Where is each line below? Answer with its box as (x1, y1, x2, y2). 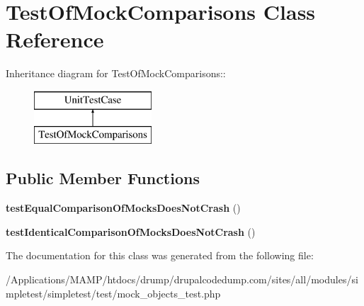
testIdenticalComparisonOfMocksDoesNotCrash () (6, 224, 256, 239)
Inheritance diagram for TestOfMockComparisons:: (6, 66, 226, 81)
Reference (6, 25, 104, 54)
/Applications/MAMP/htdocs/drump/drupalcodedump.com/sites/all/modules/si (6, 272, 358, 287)
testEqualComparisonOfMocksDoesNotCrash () (6, 200, 241, 215)
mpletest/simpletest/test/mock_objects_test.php (6, 285, 221, 300)
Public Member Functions (6, 167, 200, 189)
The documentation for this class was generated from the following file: (6, 248, 314, 263)
